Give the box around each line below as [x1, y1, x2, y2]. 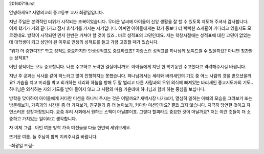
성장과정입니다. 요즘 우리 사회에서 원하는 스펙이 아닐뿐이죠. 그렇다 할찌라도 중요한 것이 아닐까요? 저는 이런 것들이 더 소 [26, 109, 251, 115]
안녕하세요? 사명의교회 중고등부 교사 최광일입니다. [9, 10, 105, 16]
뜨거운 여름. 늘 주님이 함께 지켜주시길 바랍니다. [9, 134, 98, 139]
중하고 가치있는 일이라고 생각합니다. [9, 115, 77, 121]
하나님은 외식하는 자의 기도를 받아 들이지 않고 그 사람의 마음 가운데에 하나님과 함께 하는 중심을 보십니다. [9, 86, 206, 92]
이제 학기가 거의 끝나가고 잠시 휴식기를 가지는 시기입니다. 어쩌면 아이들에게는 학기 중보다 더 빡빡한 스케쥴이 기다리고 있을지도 [9, 25, 246, 31]
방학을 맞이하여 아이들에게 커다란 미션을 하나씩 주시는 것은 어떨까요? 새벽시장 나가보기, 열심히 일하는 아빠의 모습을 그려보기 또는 [9, 95, 253, 101]
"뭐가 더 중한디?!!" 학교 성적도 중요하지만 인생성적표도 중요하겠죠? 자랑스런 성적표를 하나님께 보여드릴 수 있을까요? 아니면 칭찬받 [9, 48, 253, 54]
